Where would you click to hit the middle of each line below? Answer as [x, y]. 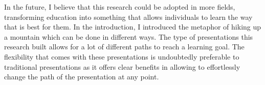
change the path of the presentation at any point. [82, 77]
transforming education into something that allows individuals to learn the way [128, 17]
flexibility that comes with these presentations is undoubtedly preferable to [122, 56]
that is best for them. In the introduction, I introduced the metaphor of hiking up [133, 27]
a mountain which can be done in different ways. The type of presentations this [129, 36]
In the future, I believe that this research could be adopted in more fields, [120, 7]
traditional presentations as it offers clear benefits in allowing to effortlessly [122, 66]
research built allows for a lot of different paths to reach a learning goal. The [124, 47]
